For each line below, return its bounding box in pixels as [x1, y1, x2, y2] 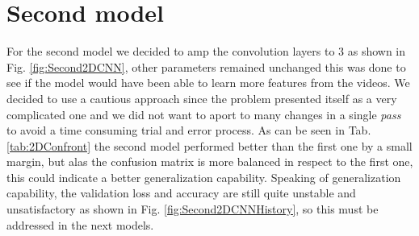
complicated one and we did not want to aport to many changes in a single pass [6, 106, 401, 122]
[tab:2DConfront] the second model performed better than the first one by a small [6, 137, 413, 154]
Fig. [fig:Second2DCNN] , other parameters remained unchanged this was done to [6, 58, 406, 75]
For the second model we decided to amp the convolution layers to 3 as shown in [6, 43, 406, 60]
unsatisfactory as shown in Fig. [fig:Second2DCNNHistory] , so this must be [6, 201, 379, 217]
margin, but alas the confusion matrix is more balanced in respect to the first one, [6, 153, 413, 170]
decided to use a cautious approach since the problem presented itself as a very [6, 89, 397, 106]
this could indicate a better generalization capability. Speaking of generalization [6, 168, 401, 185]
